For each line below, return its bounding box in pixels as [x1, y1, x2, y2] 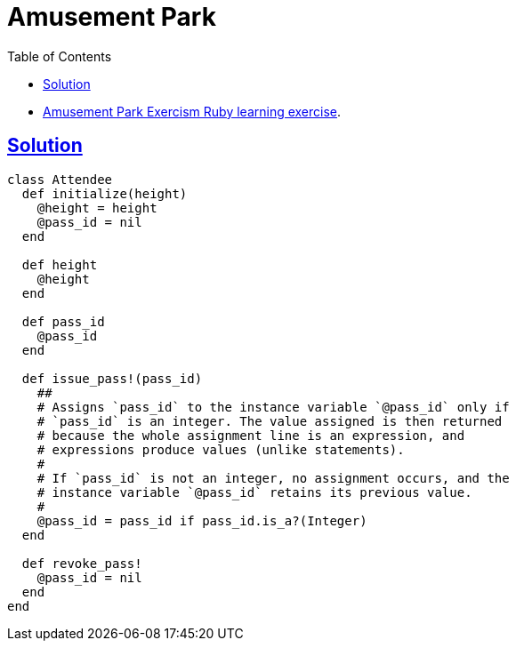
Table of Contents [7, 48, 112, 64]
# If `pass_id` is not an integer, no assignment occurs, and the [36, 470, 510, 485]
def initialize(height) [21, 186, 188, 201]
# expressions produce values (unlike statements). [36, 442, 405, 457]
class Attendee [7, 172, 113, 187]
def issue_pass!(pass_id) [21, 371, 203, 386]
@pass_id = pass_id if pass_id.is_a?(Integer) [36, 513, 367, 528]
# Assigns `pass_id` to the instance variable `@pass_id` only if [36, 399, 510, 414]
